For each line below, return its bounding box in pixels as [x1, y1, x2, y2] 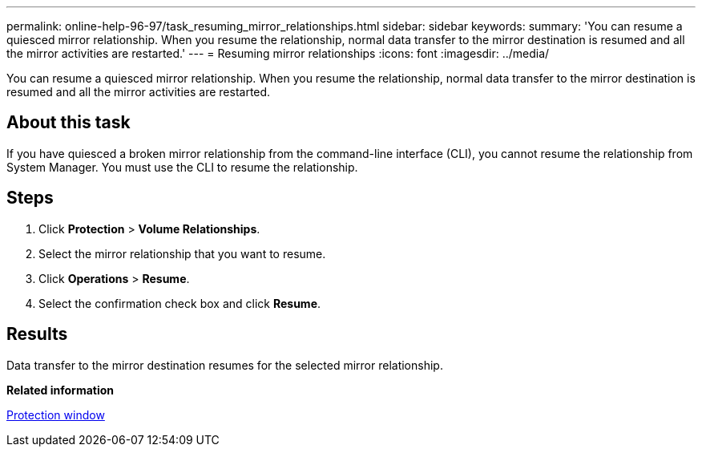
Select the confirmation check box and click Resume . [38, 296, 321, 310]
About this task [6, 112, 131, 133]
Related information [6, 382, 115, 397]
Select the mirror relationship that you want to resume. [38, 246, 326, 261]
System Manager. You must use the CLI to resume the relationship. [6, 160, 358, 174]
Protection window [6, 407, 105, 422]
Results [6, 324, 68, 345]
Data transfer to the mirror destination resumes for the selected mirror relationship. [6, 358, 443, 372]
